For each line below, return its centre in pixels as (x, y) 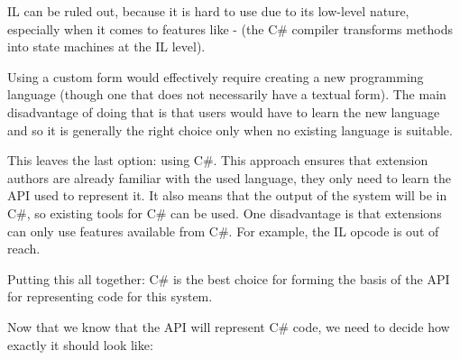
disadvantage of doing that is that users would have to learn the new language (224, 111)
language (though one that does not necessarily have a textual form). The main (227, 94)
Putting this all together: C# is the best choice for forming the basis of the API (229, 278)
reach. (24, 249)
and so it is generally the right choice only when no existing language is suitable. (230, 129)
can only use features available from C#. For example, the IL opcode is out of (223, 231)
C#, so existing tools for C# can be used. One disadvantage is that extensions (225, 212)
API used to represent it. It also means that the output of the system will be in (227, 195)
